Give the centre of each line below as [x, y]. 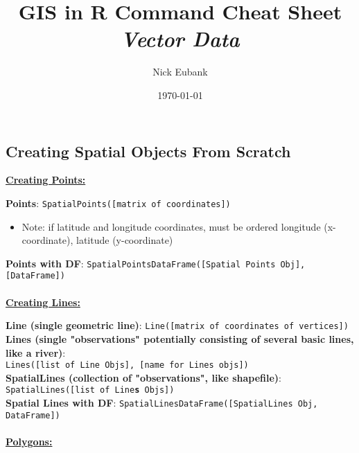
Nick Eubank [180, 72]
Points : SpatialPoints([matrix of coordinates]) [118, 203]
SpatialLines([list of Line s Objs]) [90, 390]
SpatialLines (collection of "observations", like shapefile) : [144, 377]
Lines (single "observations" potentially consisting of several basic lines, [180, 338]
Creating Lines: [43, 302]
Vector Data [180, 39]
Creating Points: [46, 180]
